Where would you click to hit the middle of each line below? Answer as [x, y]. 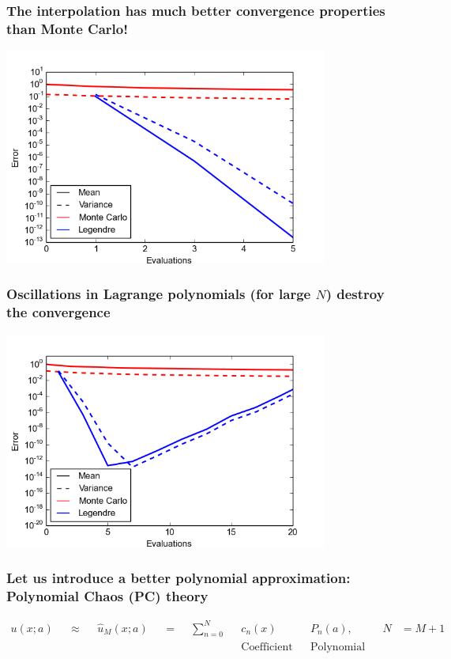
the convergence [58, 312]
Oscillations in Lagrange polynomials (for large [159, 294]
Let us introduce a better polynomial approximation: [179, 577]
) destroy [355, 294]
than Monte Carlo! [67, 28]
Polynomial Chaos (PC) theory [107, 595]
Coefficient [267, 647]
